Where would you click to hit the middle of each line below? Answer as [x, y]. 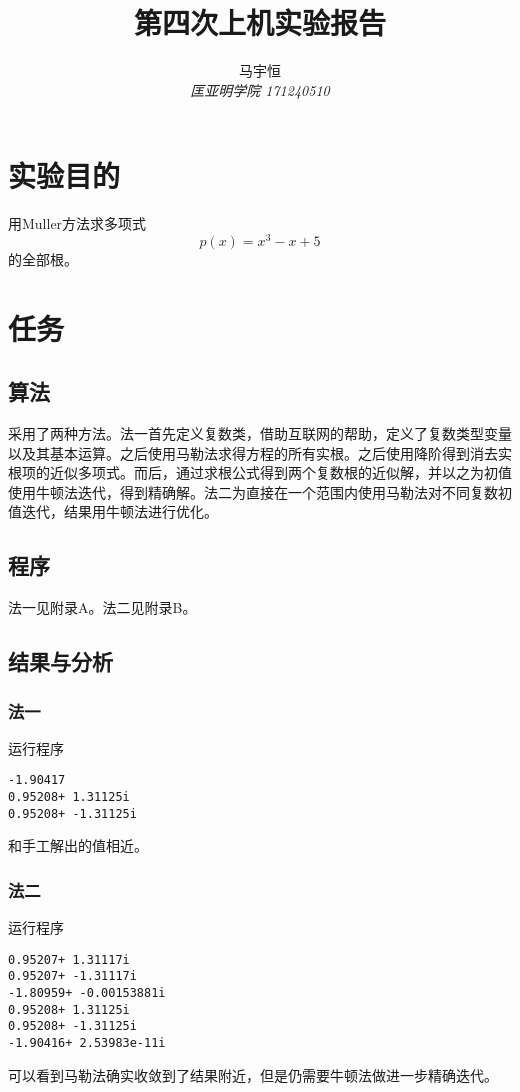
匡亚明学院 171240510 [260, 89]
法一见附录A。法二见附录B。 [102, 607]
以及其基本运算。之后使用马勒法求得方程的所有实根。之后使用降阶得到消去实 [260, 452]
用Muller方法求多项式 [77, 223]
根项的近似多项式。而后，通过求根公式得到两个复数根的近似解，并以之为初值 [260, 472]
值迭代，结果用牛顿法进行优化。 [113, 511]
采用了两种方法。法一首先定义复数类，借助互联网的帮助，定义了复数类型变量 [260, 433]
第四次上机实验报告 [259, 22]
